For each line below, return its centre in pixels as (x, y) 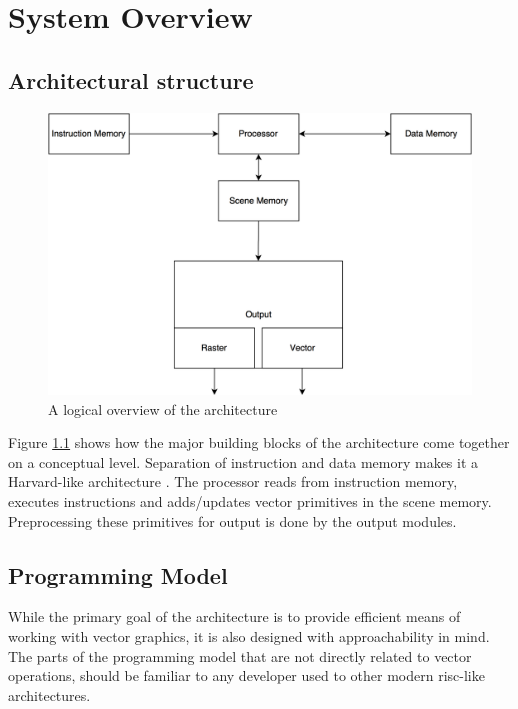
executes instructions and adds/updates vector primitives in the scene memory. (250, 500)
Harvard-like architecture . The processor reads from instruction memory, (233, 481)
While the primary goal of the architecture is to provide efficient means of (234, 616)
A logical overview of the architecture (163, 408)
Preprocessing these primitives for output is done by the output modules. (232, 520)
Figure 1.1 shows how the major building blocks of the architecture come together (259, 442)
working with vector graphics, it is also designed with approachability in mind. (249, 635)
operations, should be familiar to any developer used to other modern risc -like (246, 675)
